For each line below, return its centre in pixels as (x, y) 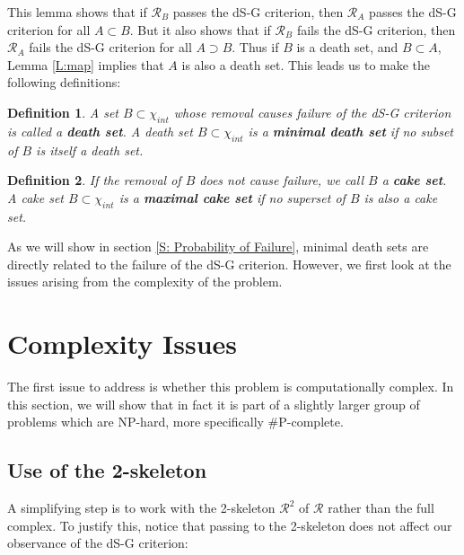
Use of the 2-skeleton (107, 470)
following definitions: (64, 82)
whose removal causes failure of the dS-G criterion (312, 112)
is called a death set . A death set (100, 131)
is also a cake (401, 197)
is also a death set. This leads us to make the (306, 64)
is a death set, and (347, 47)
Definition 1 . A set (63, 112)
